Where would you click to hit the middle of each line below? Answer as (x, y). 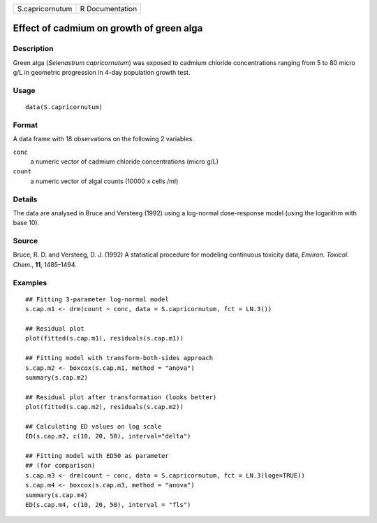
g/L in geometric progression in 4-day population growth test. (102, 73)
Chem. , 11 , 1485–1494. (45, 264)
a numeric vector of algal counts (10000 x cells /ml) (104, 181)
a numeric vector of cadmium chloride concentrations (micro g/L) (125, 162)
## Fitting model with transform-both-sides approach (119, 358)
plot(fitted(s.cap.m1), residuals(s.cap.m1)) (105, 338)
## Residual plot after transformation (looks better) (121, 397)
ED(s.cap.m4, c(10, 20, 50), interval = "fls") (108, 505)
